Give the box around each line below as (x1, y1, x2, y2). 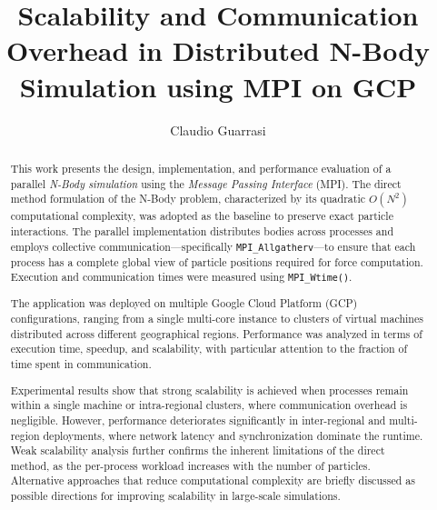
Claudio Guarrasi (170, 120, 266, 139)
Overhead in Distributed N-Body (5, 32, 431, 69)
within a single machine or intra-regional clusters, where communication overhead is (10, 397, 408, 413)
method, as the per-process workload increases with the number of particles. (10, 457, 371, 473)
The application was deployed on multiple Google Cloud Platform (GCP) (10, 295, 358, 311)
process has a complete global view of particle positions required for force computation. (10, 254, 423, 269)
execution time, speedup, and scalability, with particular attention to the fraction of (10, 341, 408, 356)
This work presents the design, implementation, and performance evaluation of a (10, 160, 392, 175)
